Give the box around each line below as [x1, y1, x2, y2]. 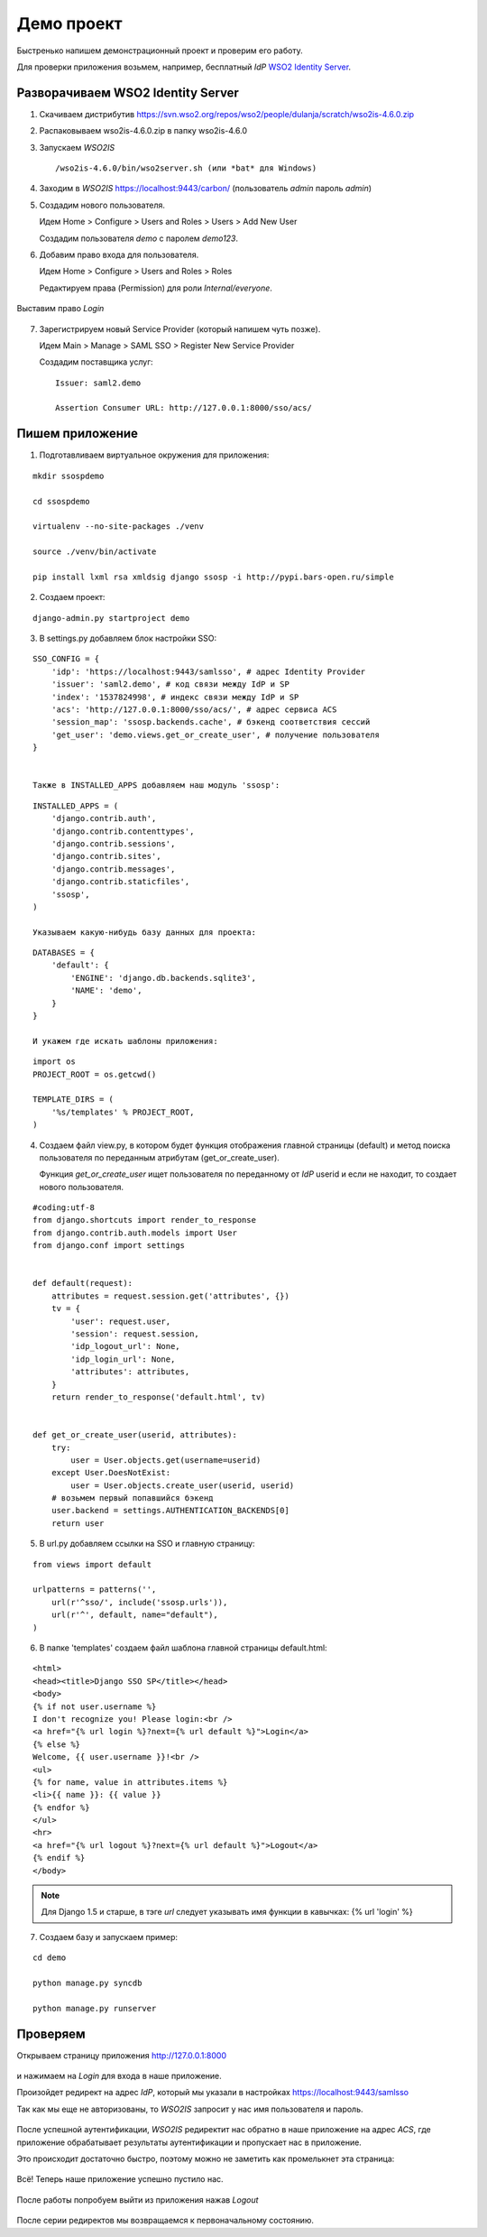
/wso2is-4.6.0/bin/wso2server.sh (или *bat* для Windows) [55, 163, 317, 173]
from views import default [32, 1559, 152, 1569]
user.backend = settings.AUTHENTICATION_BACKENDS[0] [51, 1505, 290, 1516]
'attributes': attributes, [70, 1367, 190, 1377]
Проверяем [16, 2026, 86, 2041]
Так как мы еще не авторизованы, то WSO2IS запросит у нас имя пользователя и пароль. [16, 2103, 364, 2114]
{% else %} [32, 1739, 81, 1750]
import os [32, 1057, 76, 1067]
